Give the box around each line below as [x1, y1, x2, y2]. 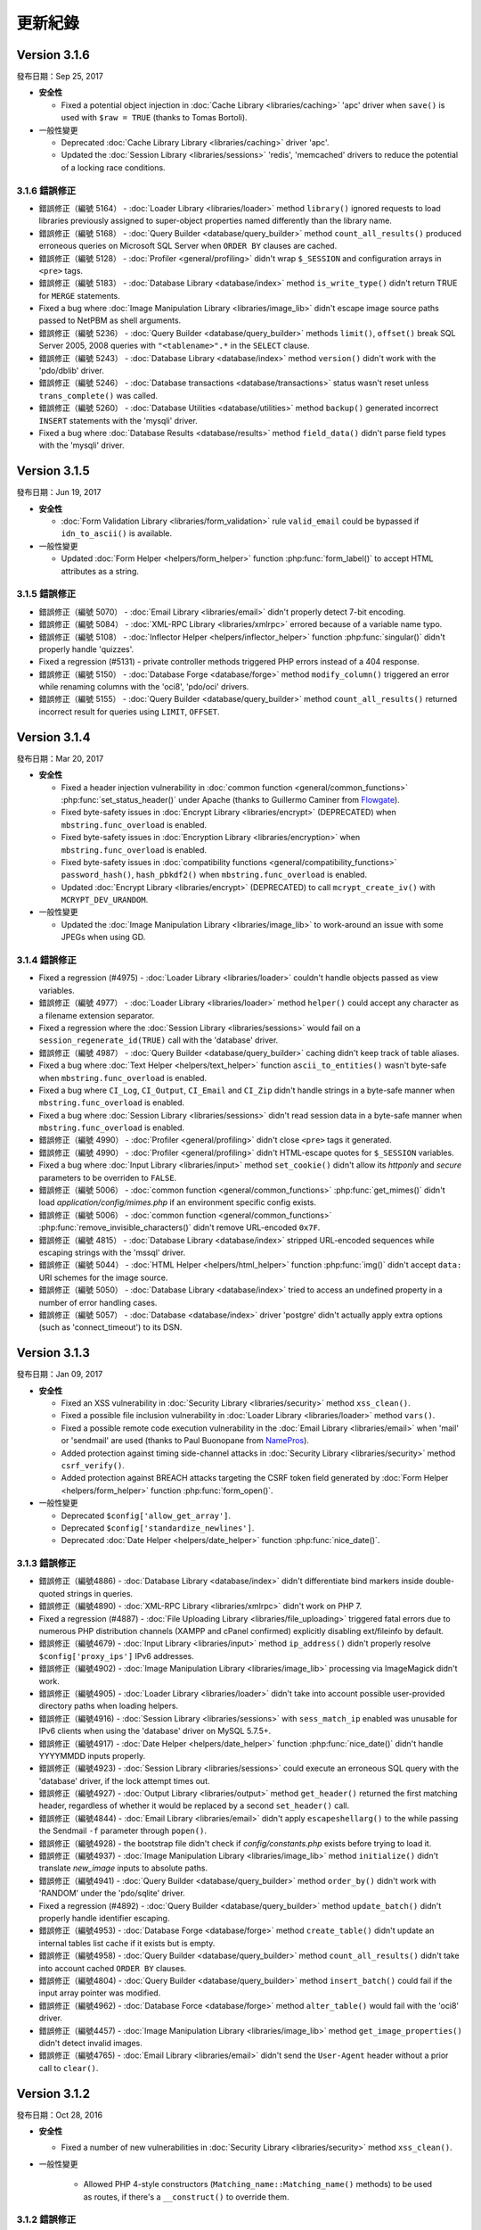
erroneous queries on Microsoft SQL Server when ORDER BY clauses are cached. [38, 241, 338, 252]
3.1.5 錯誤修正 [16, 588, 77, 600]
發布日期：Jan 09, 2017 [16, 1369, 103, 1380]
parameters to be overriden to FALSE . [38, 1172, 177, 1183]
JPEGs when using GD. [61, 932, 146, 943]
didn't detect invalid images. [38, 2037, 143, 2048]
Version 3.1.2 [16, 2085, 91, 2101]
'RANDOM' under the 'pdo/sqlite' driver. [38, 1887, 186, 1899]
